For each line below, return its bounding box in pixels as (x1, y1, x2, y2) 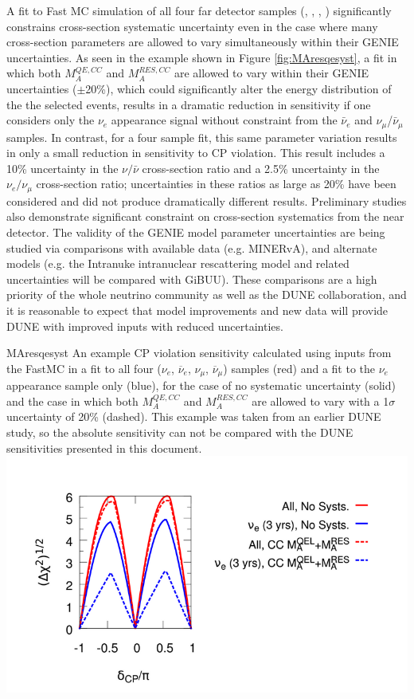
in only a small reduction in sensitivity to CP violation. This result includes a (6, 144, 385, 161)
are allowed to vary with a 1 (252, 392, 389, 409)
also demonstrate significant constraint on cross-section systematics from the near (6, 208, 404, 225)
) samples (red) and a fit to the (223, 359, 376, 376)
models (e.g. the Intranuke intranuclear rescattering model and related (6, 255, 350, 272)
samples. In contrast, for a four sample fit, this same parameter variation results (6, 128, 397, 145)
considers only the (6, 112, 95, 128)
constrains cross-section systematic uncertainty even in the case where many (6, 18, 378, 34)
